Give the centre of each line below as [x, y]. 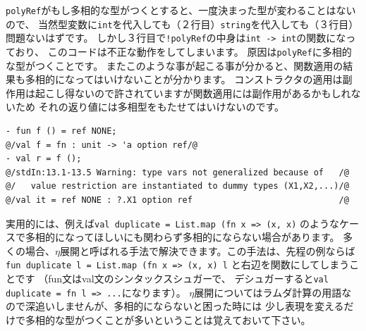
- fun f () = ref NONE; [61, 131]
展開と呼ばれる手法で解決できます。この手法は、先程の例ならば [207, 250]
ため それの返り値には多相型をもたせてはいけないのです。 [150, 107]
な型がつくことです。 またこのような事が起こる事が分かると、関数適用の [175, 65]
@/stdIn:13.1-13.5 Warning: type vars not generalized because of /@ [177, 172]
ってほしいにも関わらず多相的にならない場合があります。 [207, 237]
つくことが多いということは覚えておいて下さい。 [197, 319]
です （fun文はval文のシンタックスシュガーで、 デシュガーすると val [172, 279]
